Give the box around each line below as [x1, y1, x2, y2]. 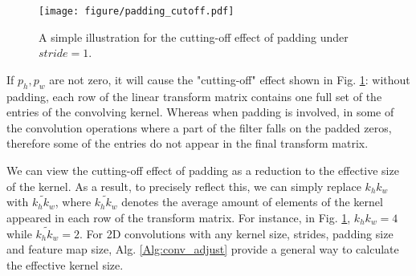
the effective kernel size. [6, 257, 124, 274]
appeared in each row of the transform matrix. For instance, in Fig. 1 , [6, 209, 351, 226]
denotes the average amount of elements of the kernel [121, 193, 383, 210]
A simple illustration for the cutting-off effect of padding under [39, 28, 349, 45]
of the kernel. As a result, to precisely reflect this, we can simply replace [6, 177, 361, 194]
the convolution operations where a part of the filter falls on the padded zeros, [6, 119, 392, 136]
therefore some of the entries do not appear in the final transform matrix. [6, 135, 369, 152]
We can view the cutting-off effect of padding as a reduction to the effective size [6, 162, 399, 179]
